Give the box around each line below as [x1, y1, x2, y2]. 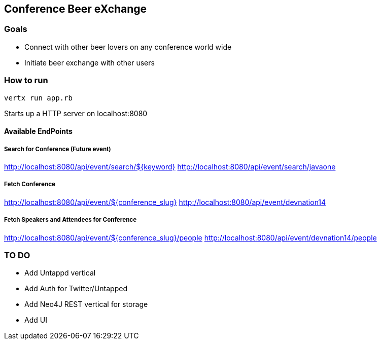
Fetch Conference [4, 181, 55, 188]
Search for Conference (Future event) [4, 145, 111, 153]
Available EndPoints [4, 127, 73, 136]
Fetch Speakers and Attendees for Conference [4, 216, 137, 224]
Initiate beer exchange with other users [24, 58, 155, 67]
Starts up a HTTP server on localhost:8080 [4, 109, 148, 118]
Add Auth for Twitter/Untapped [24, 284, 127, 293]
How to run [4, 75, 48, 86]
